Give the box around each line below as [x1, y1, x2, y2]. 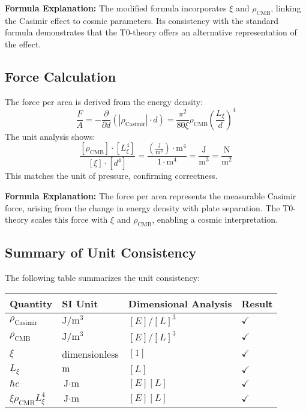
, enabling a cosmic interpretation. [152, 213, 278, 226]
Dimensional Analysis [128, 296, 232, 310]
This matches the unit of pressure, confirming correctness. [5, 169, 218, 182]
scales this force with [31, 213, 108, 226]
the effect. [5, 37, 41, 50]
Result [241, 296, 273, 310]
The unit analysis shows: [5, 130, 95, 142]
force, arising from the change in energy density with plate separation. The [5, 201, 280, 214]
